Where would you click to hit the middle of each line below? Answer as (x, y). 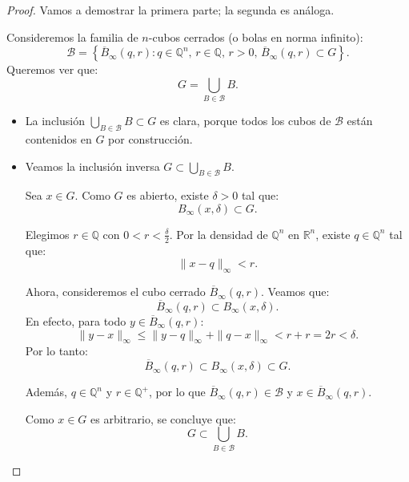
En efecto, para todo (76, 320)
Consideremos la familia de (72, 36)
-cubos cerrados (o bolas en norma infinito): (256, 36)
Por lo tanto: (56, 351)
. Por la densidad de (219, 234)
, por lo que (177, 392)
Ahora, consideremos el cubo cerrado (115, 292)
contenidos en (58, 138)
